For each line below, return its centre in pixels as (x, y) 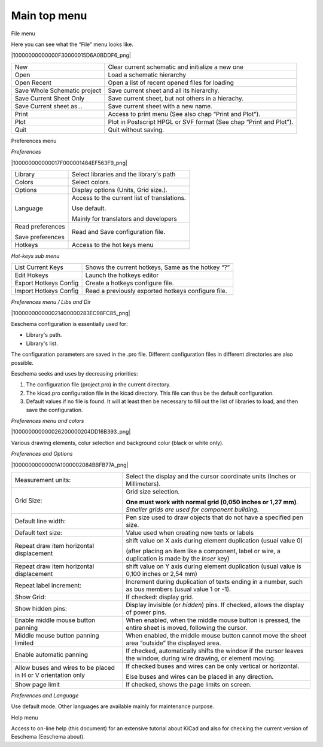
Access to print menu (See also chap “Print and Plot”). (184, 114)
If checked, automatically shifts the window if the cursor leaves (215, 651)
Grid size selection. (153, 492)
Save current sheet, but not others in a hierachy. (176, 98)
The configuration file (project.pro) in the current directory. (98, 385)
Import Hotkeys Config (47, 291)
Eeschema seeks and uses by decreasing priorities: (74, 374)
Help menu (25, 717)
